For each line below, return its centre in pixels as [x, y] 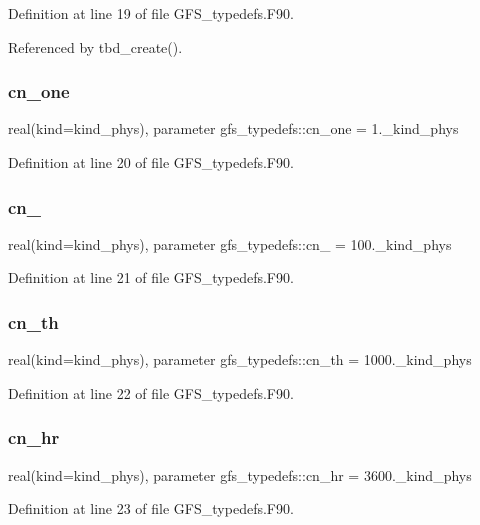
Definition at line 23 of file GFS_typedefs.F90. [151, 508]
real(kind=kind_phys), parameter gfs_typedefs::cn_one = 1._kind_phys [233, 128]
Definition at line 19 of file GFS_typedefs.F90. [151, 13]
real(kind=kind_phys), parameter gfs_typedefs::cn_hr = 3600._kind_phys [240, 474]
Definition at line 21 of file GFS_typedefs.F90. [151, 277]
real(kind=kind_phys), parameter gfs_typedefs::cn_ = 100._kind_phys [230, 243]
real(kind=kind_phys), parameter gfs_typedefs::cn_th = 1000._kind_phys [240, 359]
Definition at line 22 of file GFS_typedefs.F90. [151, 392]
